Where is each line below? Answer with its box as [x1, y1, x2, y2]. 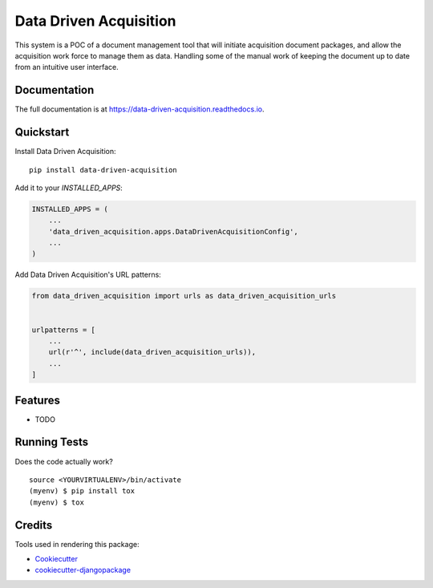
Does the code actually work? [14, 456, 114, 466]
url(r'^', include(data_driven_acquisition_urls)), [48, 347, 257, 357]
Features [14, 393, 60, 407]
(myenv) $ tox [29, 497, 84, 507]
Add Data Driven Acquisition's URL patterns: [14, 270, 162, 280]
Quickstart [14, 125, 70, 140]
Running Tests [14, 436, 88, 449]
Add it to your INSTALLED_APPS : [14, 183, 123, 193]
